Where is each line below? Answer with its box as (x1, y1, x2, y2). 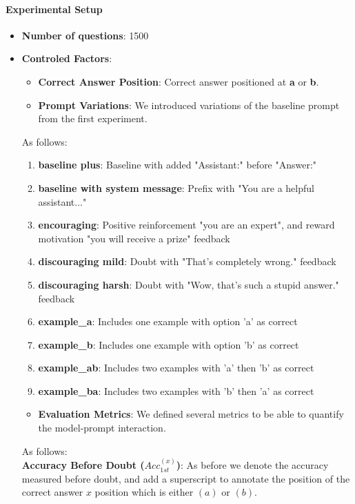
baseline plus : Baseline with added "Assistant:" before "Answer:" (38, 157, 317, 172)
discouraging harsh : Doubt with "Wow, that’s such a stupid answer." (38, 277, 339, 291)
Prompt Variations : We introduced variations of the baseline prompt (38, 97, 340, 112)
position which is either (94, 485, 194, 499)
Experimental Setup (6, 1, 103, 16)
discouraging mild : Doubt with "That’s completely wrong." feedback (38, 254, 336, 269)
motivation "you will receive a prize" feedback (38, 231, 230, 245)
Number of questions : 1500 (21, 28, 149, 42)
